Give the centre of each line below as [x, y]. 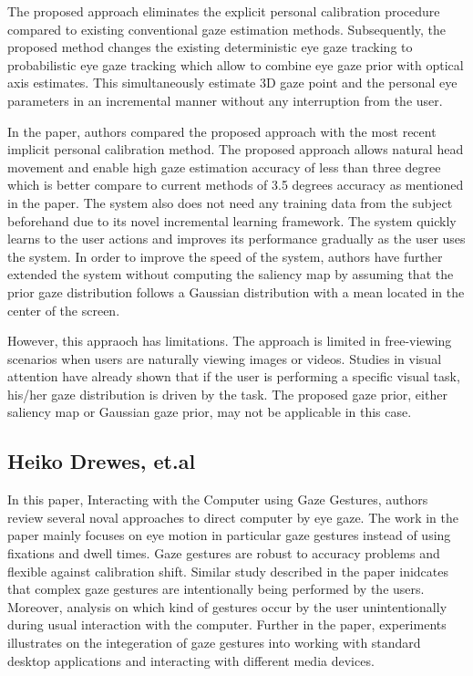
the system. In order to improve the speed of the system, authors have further [225, 256]
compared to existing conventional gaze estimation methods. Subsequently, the [227, 29]
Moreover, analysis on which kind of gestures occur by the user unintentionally [227, 606]
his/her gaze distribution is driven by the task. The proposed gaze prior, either [227, 394]
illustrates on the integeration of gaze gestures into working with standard [214, 643]
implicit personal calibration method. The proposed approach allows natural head [236, 149]
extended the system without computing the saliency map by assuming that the [231, 274]
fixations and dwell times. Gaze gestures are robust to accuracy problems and [224, 553]
